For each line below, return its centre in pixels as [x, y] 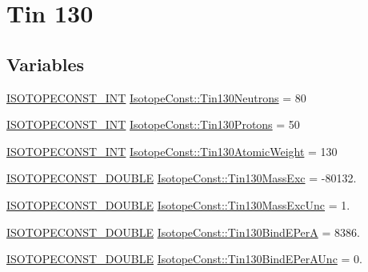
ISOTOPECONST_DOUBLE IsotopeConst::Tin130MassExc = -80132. [182, 178]
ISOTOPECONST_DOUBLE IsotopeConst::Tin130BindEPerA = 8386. [183, 232]
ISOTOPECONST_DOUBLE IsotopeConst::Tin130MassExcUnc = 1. [178, 204]
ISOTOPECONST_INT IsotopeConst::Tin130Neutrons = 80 [156, 97]
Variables [46, 64]
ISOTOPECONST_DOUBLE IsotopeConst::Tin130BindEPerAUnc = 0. [184, 259]
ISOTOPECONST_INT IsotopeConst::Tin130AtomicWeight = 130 [172, 151]
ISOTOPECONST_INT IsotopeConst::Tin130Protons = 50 [153, 124]
